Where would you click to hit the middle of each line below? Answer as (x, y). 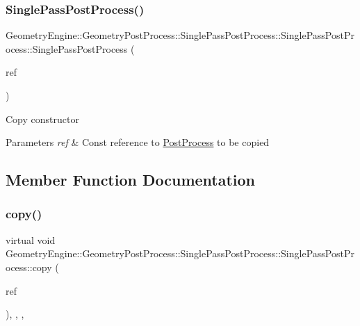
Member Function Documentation (131, 180)
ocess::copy (29, 267)
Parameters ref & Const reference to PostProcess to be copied (138, 142)
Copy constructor (42, 119)
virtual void (31, 239)
